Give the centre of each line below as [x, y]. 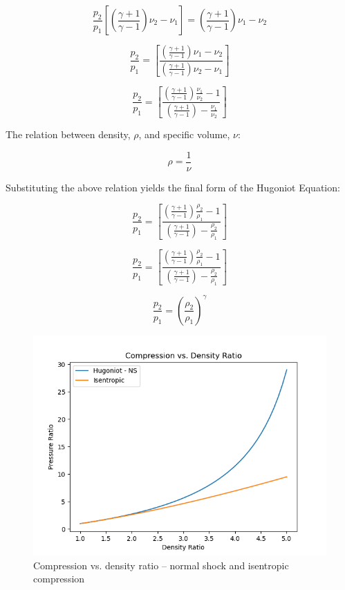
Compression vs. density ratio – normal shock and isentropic [161, 565]
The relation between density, [68, 134]
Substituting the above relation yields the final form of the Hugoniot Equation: [173, 187]
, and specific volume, [184, 134]
